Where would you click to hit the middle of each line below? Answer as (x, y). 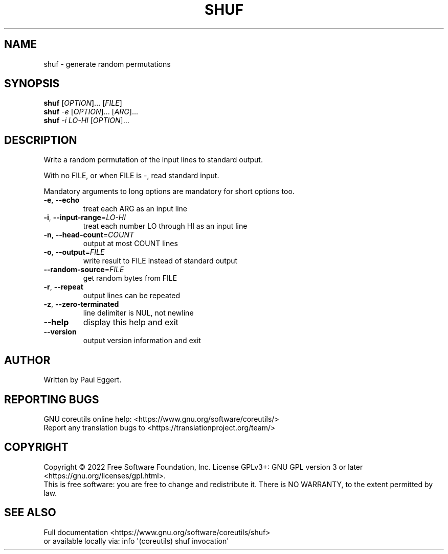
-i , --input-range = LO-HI (85, 218)
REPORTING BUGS (52, 399)
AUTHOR (27, 360)
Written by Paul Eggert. (83, 380)
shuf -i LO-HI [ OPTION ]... (86, 121)
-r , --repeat (63, 287)
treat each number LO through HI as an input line (165, 226)
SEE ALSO (30, 513)
